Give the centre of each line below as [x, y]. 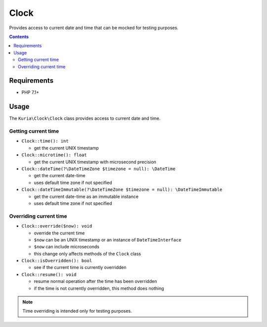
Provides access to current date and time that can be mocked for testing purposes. [94, 28]
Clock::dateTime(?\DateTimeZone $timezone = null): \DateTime [98, 169]
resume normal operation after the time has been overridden [95, 281]
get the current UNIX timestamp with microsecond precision [95, 162]
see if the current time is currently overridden [80, 268]
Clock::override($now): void [57, 226]
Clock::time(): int [45, 141]
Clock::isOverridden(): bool [57, 261]
